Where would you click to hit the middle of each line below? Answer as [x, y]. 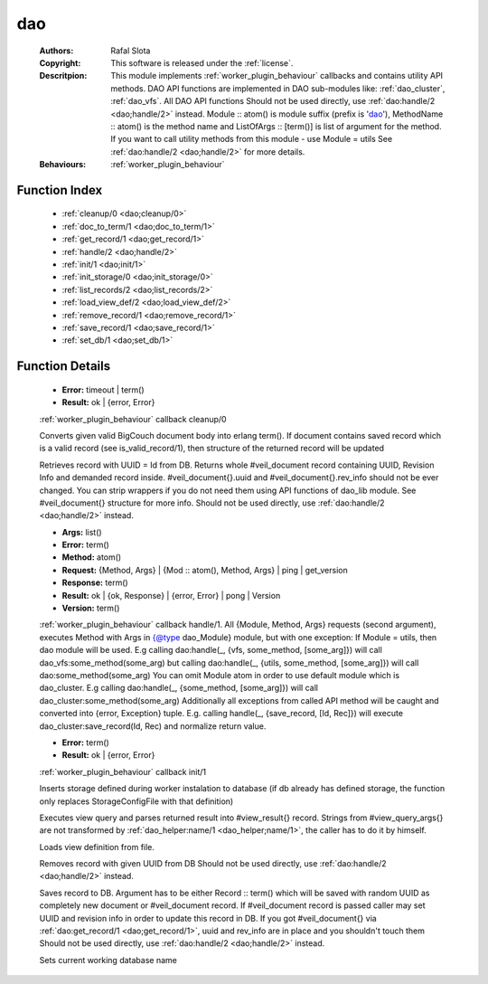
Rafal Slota [131, 51]
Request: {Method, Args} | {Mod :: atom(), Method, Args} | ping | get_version [205, 570]
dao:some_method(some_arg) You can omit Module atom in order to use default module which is [220, 675]
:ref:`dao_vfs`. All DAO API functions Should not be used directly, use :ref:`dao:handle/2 [273, 101]
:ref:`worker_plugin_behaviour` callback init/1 [123, 771]
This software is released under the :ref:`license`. [202, 62]
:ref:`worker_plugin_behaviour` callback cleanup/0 [133, 419]
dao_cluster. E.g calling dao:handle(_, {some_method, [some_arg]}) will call [178, 688]
